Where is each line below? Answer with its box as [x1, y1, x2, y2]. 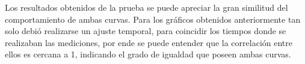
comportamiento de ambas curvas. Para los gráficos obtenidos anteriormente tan [5, 13, 301, 25]
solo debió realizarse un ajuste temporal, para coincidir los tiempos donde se [5, 25, 286, 37]
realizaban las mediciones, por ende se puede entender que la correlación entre [5, 36, 292, 48]
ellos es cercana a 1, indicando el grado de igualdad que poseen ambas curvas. [5, 48, 291, 60]
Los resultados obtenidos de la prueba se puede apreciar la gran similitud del [5, 1, 288, 13]
